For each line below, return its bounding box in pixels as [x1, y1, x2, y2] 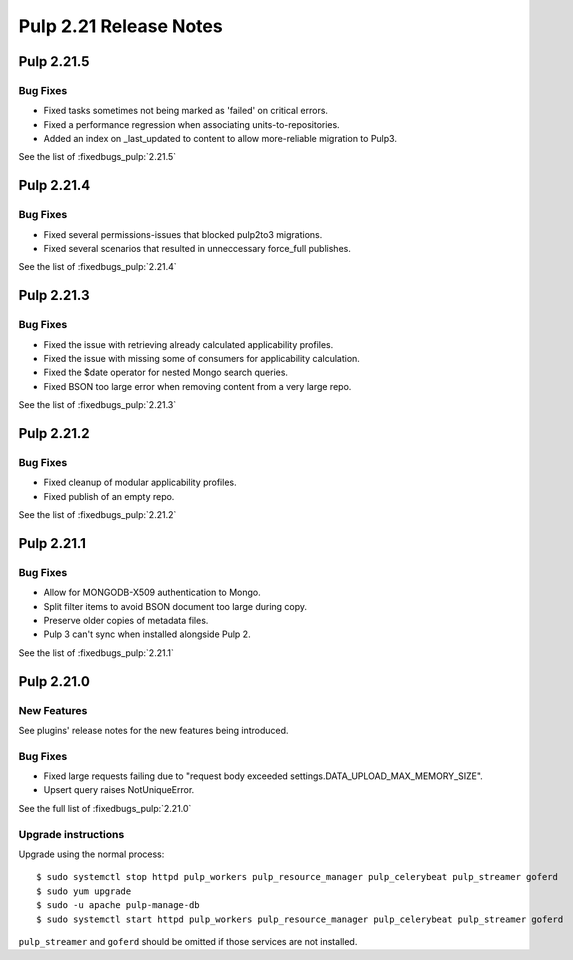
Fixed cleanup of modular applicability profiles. [43, 476, 237, 489]
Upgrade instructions [18, 827, 125, 841]
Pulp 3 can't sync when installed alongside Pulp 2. [43, 628, 251, 640]
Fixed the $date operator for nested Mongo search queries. [43, 366, 289, 379]
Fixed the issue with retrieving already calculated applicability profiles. [43, 338, 334, 350]
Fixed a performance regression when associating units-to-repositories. [43, 118, 340, 130]
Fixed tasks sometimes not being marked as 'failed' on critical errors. [43, 105, 329, 117]
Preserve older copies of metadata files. [43, 615, 209, 627]
